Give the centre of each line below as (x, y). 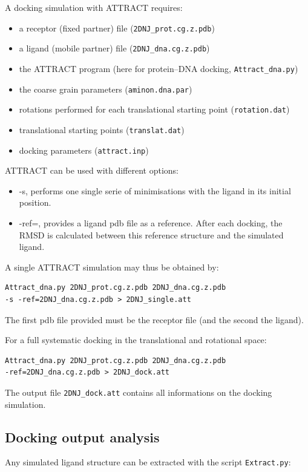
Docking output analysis (82, 437)
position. (35, 202)
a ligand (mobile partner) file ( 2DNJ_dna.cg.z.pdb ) (114, 48)
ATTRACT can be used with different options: (92, 170)
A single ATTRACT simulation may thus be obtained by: (112, 267)
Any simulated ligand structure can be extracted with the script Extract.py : (148, 462)
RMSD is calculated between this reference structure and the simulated (151, 234)
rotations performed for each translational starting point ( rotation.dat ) (154, 109)
